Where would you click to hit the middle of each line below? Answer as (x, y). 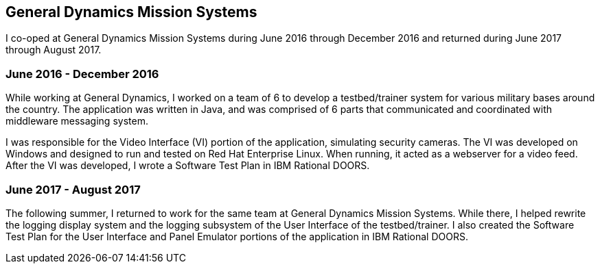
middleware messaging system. (77, 121)
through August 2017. (54, 50)
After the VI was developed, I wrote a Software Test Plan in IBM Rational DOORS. (188, 166)
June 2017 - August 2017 (73, 189)
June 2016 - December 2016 (82, 74)
